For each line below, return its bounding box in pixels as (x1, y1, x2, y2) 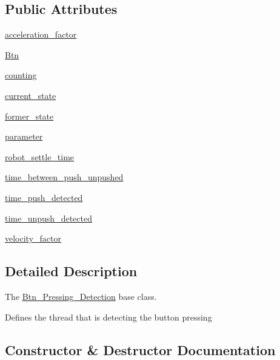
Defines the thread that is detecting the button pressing (5, 310, 212, 323)
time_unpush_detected (5, 211, 92, 224)
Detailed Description (5, 262, 138, 280)
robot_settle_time (5, 150, 75, 163)
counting (5, 69, 37, 81)
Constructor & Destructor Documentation (5, 340, 276, 359)
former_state (5, 109, 54, 122)
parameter (5, 130, 43, 143)
